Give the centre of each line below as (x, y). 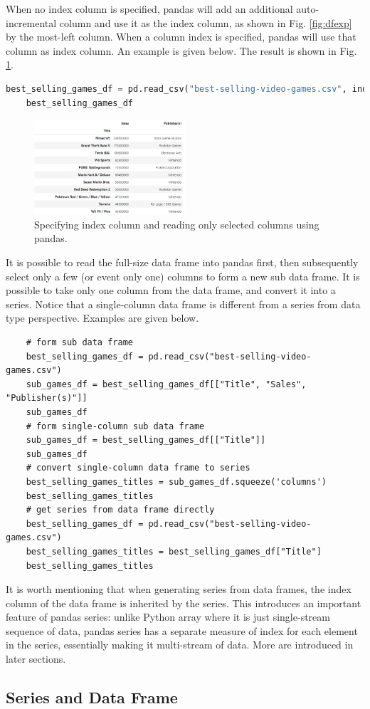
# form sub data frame (79, 342)
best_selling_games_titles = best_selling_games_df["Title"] (174, 551)
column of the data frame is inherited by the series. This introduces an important (184, 603)
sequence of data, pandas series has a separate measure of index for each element (182, 630)
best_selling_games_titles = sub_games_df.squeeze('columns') (176, 482)
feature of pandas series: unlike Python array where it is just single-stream (168, 617)
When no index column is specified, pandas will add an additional (149, 9)
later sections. (36, 659)
